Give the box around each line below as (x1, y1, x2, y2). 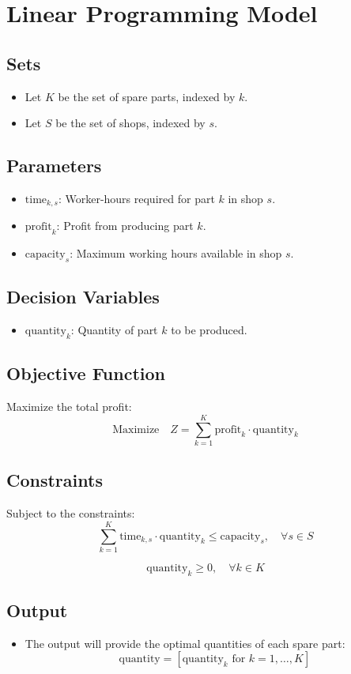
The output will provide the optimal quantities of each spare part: (25, 634, 345, 651)
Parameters (6, 153, 102, 178)
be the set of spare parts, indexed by (58, 88, 236, 104)
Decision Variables (6, 284, 160, 309)
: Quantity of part (70, 322, 158, 338)
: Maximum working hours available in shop (70, 245, 282, 262)
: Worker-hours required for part (58, 190, 215, 206)
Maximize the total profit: (6, 398, 132, 415)
